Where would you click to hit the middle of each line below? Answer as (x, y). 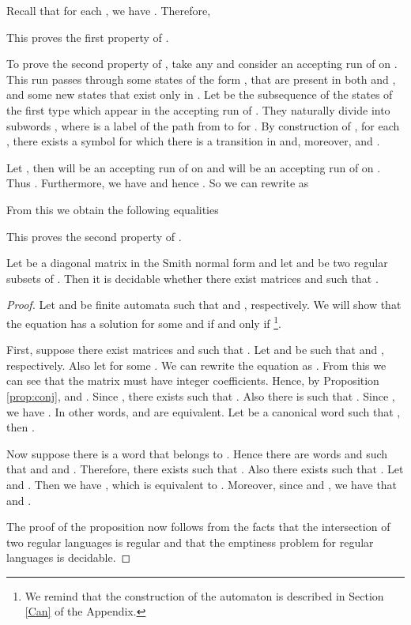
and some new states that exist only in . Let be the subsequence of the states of (200, 94)
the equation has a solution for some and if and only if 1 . (144, 322)
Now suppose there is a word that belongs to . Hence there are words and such (197, 453)
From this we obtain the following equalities (113, 209)
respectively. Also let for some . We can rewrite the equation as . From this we (196, 365)
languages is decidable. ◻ (69, 557)
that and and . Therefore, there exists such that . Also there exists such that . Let (205, 469)
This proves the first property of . (88, 37)
